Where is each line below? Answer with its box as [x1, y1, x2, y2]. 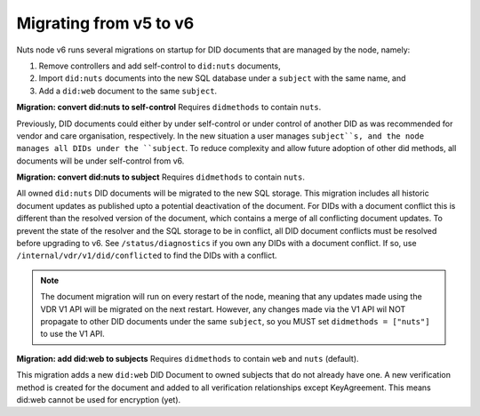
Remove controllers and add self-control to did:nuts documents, [38, 60, 281, 71]
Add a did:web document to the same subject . [38, 85, 218, 96]
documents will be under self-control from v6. [16, 156, 185, 166]
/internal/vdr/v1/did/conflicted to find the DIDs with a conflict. [16, 250, 277, 261]
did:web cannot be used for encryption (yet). [16, 394, 181, 404]
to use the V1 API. [40, 329, 106, 340]
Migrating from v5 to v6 [16, 13, 195, 33]
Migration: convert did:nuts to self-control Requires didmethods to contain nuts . [16, 102, 322, 113]
